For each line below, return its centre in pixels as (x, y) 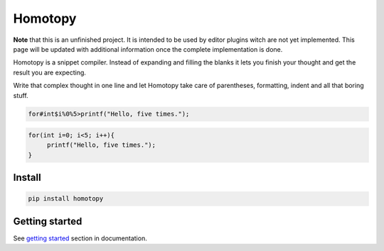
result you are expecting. (50, 72)
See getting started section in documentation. (80, 238)
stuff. (21, 95)
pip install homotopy (66, 199)
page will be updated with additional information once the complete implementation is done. (148, 49)
